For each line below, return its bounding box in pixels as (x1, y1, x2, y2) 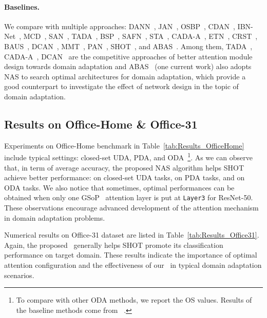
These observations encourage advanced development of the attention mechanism (4, 202, 259, 213)
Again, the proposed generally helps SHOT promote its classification (4, 239, 223, 250)
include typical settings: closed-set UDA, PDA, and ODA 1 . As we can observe (4, 151, 253, 162)
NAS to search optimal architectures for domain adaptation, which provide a (4, 71, 246, 81)
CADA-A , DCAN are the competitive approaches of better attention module (4, 51, 253, 61)
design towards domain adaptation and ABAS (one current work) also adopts (4, 61, 252, 72)
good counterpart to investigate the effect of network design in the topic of (4, 81, 239, 92)
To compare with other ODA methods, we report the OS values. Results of (16, 294, 252, 305)
